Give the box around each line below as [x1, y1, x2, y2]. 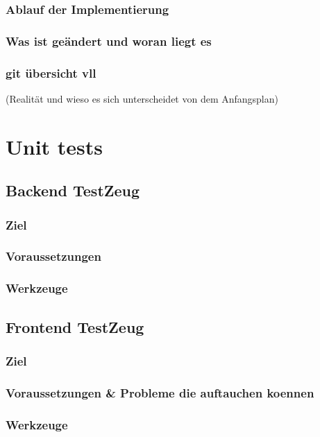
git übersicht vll [6, 64, 96, 81]
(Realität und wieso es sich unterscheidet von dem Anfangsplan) [6, 91, 278, 105]
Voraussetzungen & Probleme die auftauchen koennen [6, 384, 314, 401]
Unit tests [6, 132, 103, 160]
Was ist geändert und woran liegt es [6, 32, 212, 49]
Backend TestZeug [6, 180, 140, 201]
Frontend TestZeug [6, 316, 144, 337]
